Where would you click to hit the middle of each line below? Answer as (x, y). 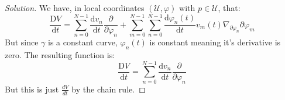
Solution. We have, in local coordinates (75, 8)
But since (22, 42)
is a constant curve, (83, 42)
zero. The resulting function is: (60, 55)
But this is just (32, 89)
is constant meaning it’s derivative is (215, 42)
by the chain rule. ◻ (109, 89)
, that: (229, 8)
